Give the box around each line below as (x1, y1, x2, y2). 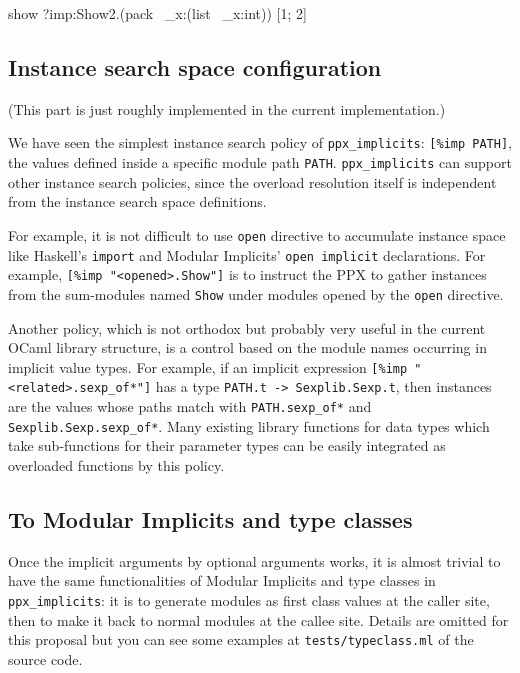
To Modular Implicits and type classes (8, 503, 413, 534)
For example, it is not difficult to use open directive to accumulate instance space (8, 224, 506, 245)
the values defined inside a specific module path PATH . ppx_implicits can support (8, 152, 512, 173)
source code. (8, 648, 83, 669)
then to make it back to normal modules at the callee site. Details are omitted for (8, 609, 509, 630)
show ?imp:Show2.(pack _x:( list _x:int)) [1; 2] (8, 3, 307, 23)
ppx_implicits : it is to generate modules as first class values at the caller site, (8, 589, 490, 610)
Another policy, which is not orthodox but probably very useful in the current (8, 317, 486, 338)
